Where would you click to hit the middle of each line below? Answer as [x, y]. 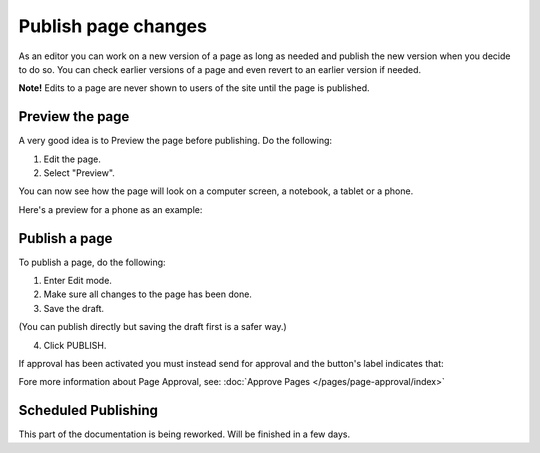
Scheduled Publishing [88, 410]
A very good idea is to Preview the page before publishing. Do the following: [175, 141]
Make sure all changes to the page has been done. [147, 294]
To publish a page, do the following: [92, 262]
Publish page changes [112, 26]
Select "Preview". [79, 173]
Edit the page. [72, 159]
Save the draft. [74, 308]
